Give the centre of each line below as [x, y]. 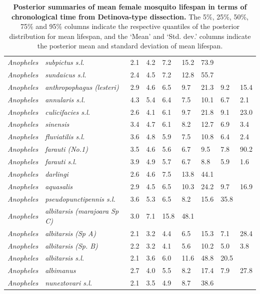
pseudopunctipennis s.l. [80, 198]
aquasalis [59, 186]
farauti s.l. [61, 161]
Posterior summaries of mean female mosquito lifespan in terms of [130, 6]
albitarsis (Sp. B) [71, 245]
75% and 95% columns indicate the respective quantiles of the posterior [130, 26]
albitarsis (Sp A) [71, 233]
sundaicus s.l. [66, 75]
